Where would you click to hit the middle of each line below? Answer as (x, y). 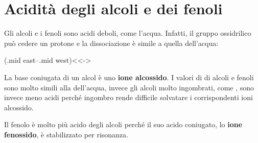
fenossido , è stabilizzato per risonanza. (66, 134)
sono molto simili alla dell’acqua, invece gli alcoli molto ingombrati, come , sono (129, 87)
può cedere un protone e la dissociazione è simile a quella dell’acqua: (111, 43)
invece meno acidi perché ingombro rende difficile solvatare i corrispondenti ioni (128, 97)
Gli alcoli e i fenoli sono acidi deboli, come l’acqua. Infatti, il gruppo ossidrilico (128, 33)
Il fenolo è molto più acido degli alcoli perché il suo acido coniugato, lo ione (123, 124)
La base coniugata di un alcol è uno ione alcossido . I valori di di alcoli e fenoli (129, 77)
